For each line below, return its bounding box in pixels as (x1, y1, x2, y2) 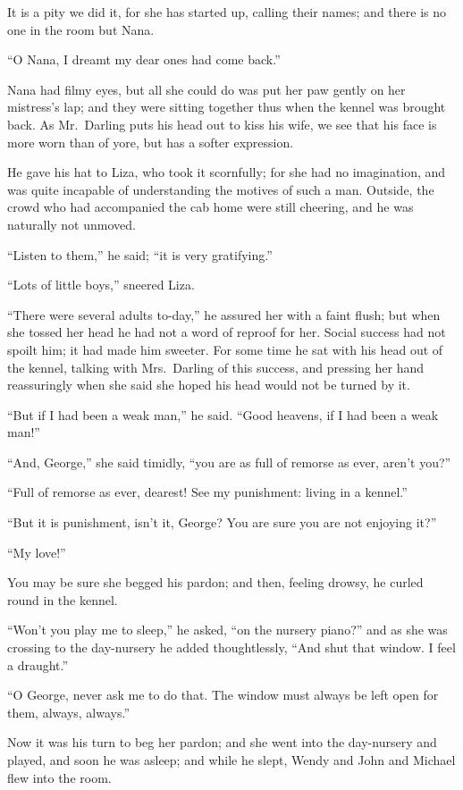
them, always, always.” (7, 702, 130, 721)
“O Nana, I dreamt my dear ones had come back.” (7, 50, 281, 69)
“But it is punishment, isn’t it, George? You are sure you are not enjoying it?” (7, 513, 437, 532)
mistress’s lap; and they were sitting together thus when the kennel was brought (7, 97, 446, 116)
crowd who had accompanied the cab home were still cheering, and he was (7, 197, 414, 216)
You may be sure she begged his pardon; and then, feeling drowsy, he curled (7, 573, 424, 592)
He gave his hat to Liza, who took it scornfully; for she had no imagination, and (7, 163, 446, 181)
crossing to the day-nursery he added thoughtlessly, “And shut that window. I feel (7, 638, 456, 657)
